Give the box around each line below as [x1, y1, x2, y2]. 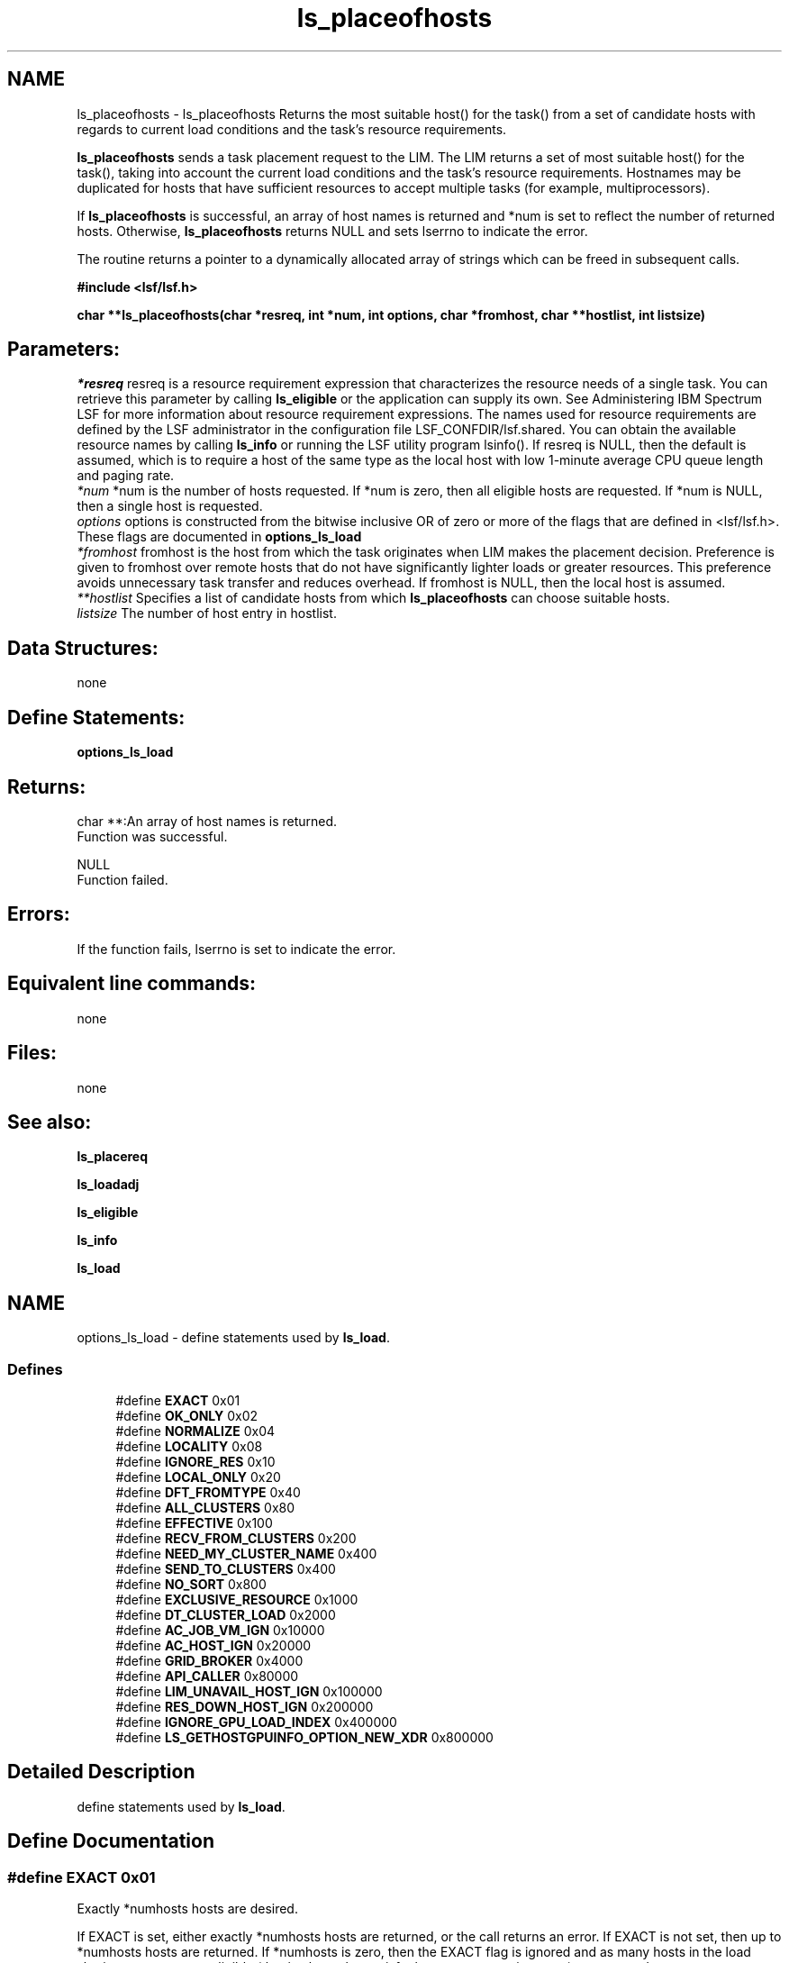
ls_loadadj [77, 1177, 140, 1193]
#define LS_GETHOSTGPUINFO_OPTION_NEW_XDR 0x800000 [115, 1729, 494, 1745]
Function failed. [77, 871, 168, 887]
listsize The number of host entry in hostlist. [77, 605, 337, 622]
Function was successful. [77, 828, 228, 844]
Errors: [7, 903, 70, 926]
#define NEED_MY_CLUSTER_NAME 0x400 [115, 1545, 377, 1561]
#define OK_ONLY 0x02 [115, 1407, 258, 1423]
